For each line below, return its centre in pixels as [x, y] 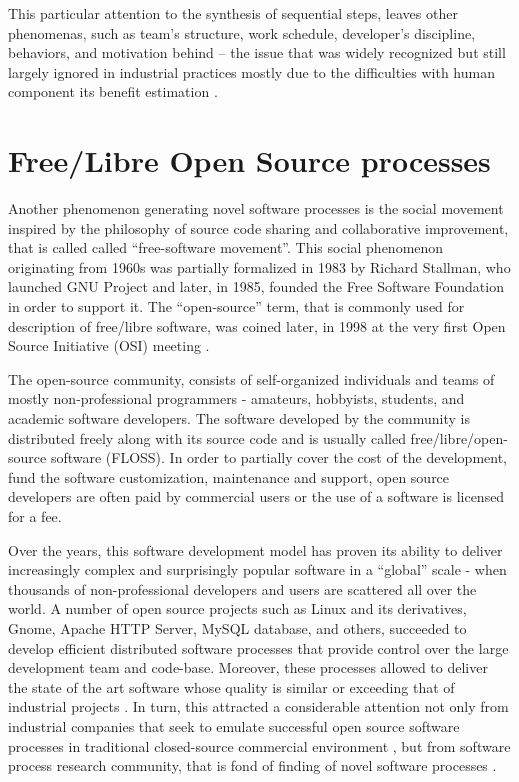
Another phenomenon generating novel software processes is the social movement [256, 208]
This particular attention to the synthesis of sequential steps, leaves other [233, 13]
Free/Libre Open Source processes [249, 160]
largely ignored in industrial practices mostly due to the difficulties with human [251, 71]
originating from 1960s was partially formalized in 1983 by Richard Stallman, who [259, 266]
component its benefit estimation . [113, 91]
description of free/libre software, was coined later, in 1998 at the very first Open [257, 325]
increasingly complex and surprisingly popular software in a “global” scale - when [257, 569]
